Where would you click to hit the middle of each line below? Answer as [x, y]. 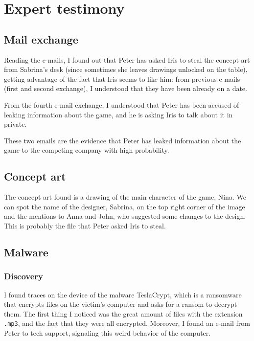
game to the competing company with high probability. [87, 150]
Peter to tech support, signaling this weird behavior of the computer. [107, 332]
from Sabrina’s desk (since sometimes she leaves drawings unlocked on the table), [126, 69]
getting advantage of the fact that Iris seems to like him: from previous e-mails [122, 79]
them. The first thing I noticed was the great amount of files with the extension [123, 313]
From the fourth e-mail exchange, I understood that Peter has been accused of [122, 104]
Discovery [24, 276]
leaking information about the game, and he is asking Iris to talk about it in [118, 114]
